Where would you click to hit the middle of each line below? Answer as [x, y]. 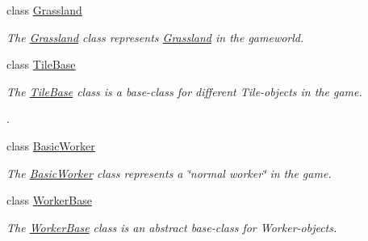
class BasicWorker [51, 145]
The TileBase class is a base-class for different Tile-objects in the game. [184, 91]
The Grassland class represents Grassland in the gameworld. [155, 37]
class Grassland [44, 10]
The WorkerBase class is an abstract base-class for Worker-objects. [172, 227]
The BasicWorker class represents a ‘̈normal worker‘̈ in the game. [169, 173]
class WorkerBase [49, 200]
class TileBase [41, 64]
